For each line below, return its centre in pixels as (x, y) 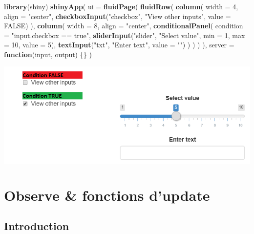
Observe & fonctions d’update (107, 195)
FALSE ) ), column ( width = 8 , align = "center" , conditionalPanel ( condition (124, 26)
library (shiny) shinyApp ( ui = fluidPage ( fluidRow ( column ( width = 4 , (121, 6)
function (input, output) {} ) (48, 54)
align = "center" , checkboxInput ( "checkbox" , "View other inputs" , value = (117, 16)
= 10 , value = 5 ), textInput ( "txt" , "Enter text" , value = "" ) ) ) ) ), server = (119, 45)
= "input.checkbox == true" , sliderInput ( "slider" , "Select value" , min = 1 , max (125, 35)
